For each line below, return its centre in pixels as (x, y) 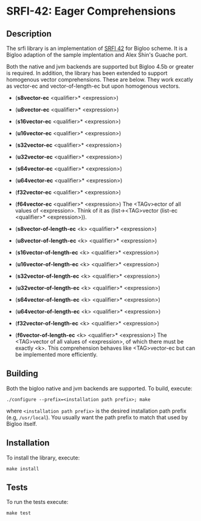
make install (23, 469)
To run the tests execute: (37, 502)
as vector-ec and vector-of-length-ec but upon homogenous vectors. (93, 86)
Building (22, 374)
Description (29, 34)
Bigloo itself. (22, 424)
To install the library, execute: (43, 458)
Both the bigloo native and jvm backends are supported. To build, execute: (99, 388)
